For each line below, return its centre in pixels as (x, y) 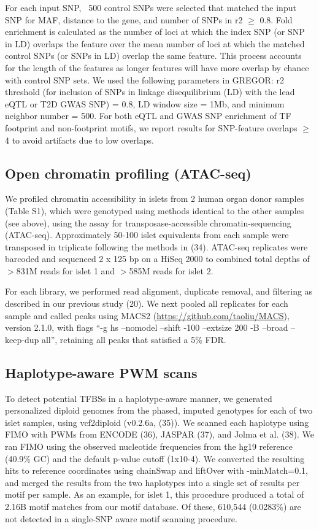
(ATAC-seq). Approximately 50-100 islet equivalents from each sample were (147, 235)
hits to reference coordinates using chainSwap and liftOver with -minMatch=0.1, (156, 470)
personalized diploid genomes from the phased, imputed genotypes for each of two (159, 410)
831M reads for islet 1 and (66, 270)
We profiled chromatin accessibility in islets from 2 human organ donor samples (155, 199)
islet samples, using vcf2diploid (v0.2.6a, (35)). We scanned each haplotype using (157, 422)
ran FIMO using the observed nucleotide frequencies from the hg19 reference (149, 446)
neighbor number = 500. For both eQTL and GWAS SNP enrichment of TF (148, 116)
